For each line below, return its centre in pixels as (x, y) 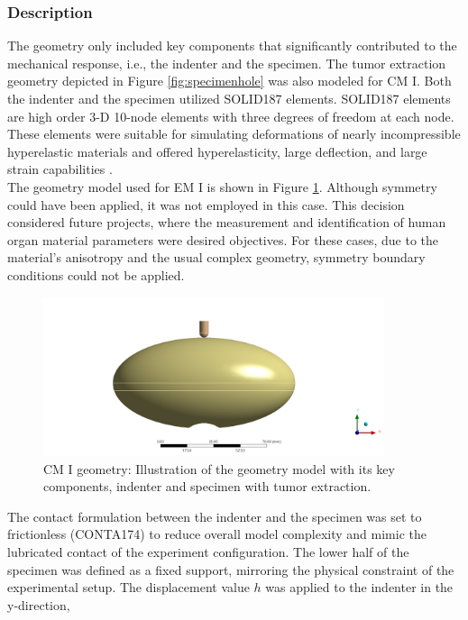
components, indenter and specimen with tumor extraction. (207, 486)
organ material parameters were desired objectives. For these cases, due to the (223, 239)
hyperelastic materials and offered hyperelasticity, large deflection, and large (217, 151)
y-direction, (39, 604)
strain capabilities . (60, 169)
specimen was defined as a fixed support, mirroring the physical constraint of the (231, 569)
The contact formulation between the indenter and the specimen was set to (215, 516)
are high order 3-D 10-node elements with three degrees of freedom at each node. (231, 116)
